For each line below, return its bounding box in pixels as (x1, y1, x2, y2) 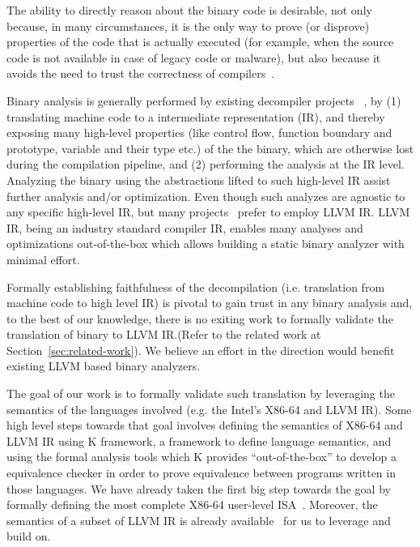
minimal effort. (6, 250, 80, 267)
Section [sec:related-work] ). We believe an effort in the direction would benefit (6, 341, 395, 358)
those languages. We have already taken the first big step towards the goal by (6, 480, 391, 497)
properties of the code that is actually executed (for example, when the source (6, 33, 394, 50)
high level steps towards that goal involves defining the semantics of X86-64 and (6, 417, 403, 434)
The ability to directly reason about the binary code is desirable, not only (6, 2, 372, 18)
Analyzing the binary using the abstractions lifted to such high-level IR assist (6, 171, 391, 188)
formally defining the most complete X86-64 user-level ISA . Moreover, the (6, 496, 378, 513)
